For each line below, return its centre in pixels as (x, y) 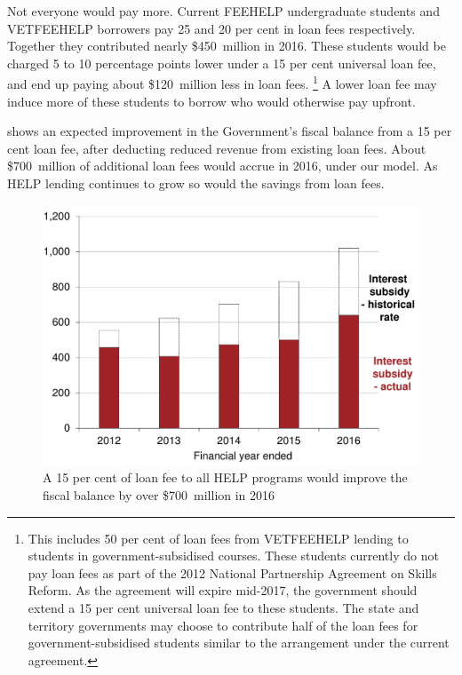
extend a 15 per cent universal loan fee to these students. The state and (223, 607)
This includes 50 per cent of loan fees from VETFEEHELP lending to (218, 538)
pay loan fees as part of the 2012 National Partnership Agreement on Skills (232, 572)
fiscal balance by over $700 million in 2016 (159, 494)
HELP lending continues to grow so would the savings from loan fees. (196, 183)
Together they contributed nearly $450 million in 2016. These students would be (227, 46)
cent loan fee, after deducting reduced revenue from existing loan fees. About (217, 148)
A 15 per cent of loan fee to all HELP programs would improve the (225, 477)
